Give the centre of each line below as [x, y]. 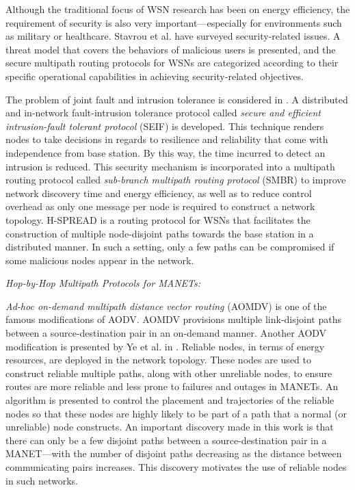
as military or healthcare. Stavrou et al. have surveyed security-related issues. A [173, 36]
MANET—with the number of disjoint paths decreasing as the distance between [174, 453]
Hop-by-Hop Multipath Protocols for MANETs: [103, 283]
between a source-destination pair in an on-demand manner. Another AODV [166, 333]
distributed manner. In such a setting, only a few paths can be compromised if [170, 247]
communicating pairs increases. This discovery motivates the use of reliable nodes [176, 467]
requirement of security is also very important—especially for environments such [174, 22]
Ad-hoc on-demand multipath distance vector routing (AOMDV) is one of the [166, 306]
